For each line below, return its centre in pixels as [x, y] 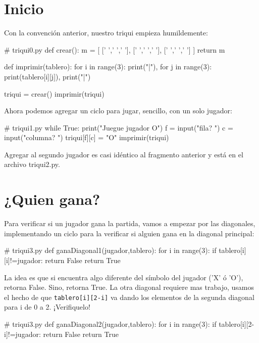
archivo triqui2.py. [32, 164]
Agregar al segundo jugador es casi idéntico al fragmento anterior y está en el [124, 154]
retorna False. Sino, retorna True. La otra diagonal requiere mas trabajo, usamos [129, 287]
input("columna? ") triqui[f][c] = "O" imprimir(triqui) [87, 137]
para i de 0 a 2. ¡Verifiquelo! [47, 307]
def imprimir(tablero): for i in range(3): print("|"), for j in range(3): [108, 67]
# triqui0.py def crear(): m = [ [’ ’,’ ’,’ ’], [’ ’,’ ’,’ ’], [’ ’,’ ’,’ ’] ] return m [115, 49]
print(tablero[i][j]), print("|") [47, 76]
